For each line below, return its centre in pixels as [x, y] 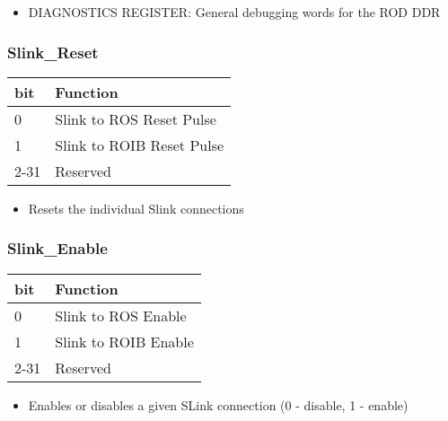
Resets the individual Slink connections [136, 208]
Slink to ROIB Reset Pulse [140, 145]
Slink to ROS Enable [121, 315]
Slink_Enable [57, 248]
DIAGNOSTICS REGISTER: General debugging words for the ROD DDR [234, 12]
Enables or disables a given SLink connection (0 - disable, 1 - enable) [218, 404]
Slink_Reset [53, 52]
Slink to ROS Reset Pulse [136, 118]
